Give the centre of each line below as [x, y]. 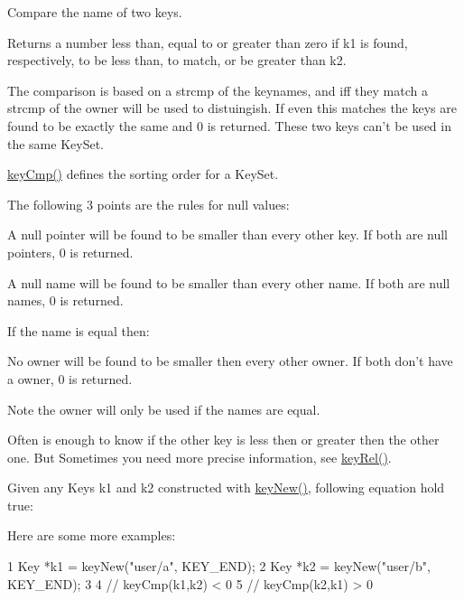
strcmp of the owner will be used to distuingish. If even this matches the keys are [232, 108]
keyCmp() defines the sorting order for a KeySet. [143, 174]
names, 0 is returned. [65, 300]
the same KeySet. [56, 143]
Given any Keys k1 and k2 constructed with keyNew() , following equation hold [226, 487]
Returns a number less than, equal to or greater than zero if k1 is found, [208, 42]
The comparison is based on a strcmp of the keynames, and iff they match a [218, 90]
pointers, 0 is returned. [70, 252]
